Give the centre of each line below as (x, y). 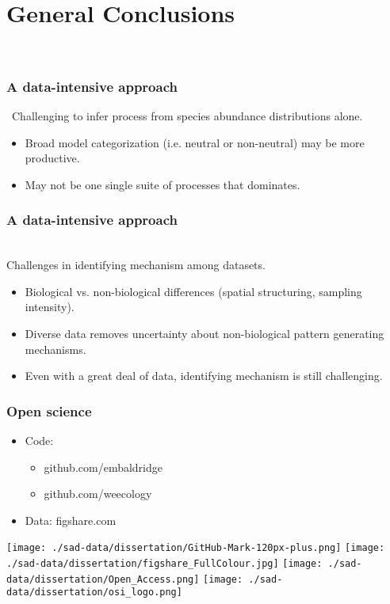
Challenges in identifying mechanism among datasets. (136, 265)
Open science (49, 410)
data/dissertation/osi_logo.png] (94, 593)
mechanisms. (55, 349)
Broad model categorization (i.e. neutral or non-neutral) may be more (195, 142)
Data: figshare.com (71, 520)
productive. (52, 158)
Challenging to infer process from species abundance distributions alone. (187, 115)
